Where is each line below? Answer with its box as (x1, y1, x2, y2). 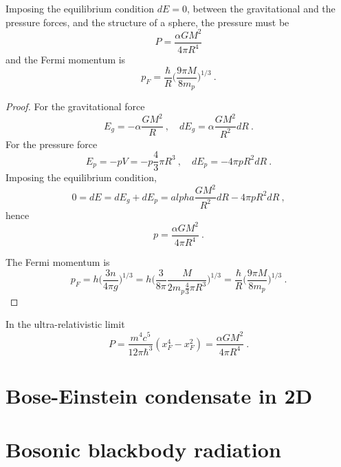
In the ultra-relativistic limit (5, 317, 125, 331)
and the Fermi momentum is (5, 52, 126, 67)
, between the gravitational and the (186, 1, 335, 15)
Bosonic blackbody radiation (5, 435, 281, 464)
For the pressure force (5, 136, 98, 151)
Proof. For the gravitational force (5, 99, 145, 114)
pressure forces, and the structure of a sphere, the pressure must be (5, 14, 289, 29)
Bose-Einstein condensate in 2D (5, 382, 313, 410)
